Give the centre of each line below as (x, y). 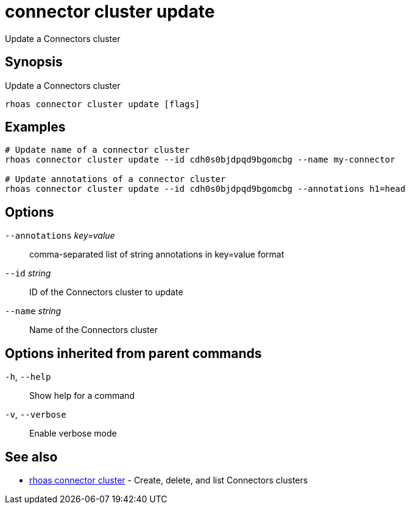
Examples (35, 127)
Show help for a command (82, 396)
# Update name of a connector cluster (97, 150)
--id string (28, 273)
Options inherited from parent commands (133, 353)
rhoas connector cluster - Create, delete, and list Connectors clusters (169, 480)
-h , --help (28, 377)
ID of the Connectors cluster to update (106, 292)
